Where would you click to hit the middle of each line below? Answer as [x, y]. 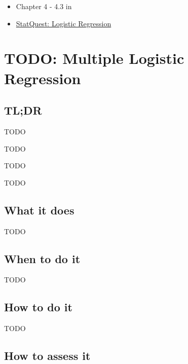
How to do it [38, 307]
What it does [39, 210]
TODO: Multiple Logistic [94, 58]
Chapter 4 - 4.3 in [44, 6]
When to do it [42, 258]
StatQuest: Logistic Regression [64, 23]
